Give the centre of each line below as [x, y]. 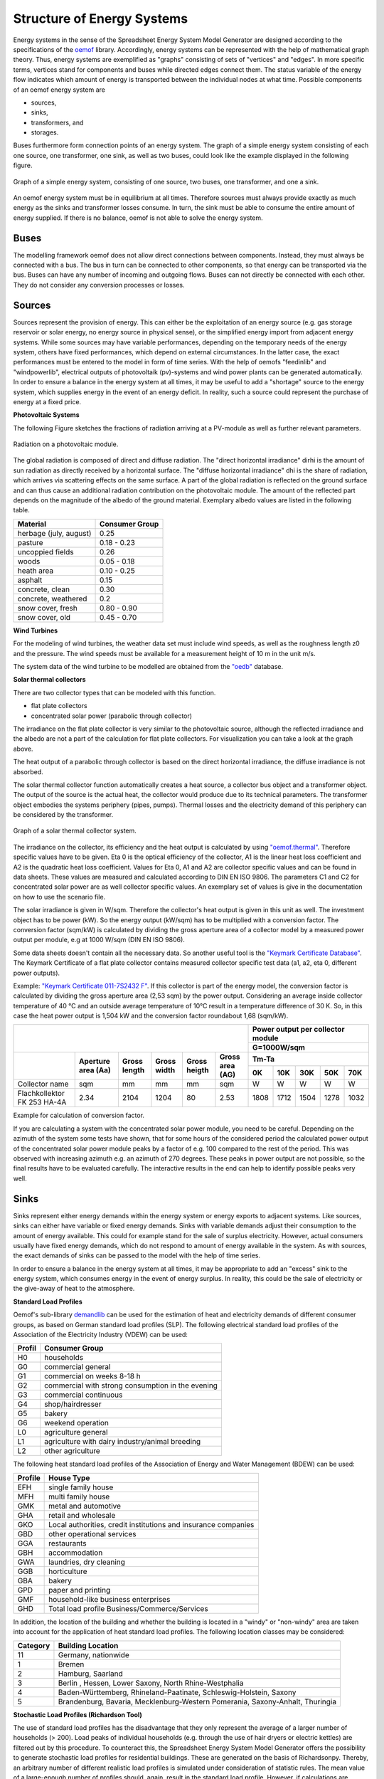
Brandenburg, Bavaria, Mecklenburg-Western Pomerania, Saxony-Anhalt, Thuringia [197, 1701]
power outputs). [37, 973]
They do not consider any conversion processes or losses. [99, 285]
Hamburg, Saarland [91, 1674]
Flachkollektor [41, 1094]
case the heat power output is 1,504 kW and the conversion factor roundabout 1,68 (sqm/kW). [151, 1016]
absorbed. [28, 771]
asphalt [30, 580]
